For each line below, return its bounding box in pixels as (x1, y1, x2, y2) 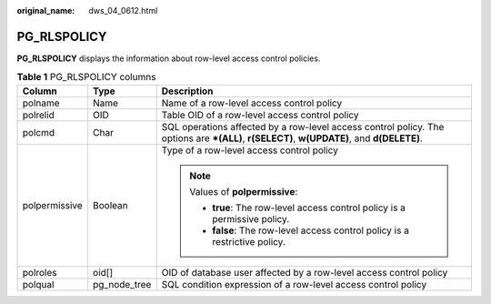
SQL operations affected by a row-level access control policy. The (161, 120, 445, 133)
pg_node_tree (92, 278, 152, 290)
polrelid (22, 108, 55, 121)
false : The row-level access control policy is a (212, 224, 409, 237)
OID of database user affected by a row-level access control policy (161, 266, 448, 279)
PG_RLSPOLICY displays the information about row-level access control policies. (16, 53, 321, 64)
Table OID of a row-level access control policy (161, 108, 359, 121)
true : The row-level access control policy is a (212, 201, 406, 214)
